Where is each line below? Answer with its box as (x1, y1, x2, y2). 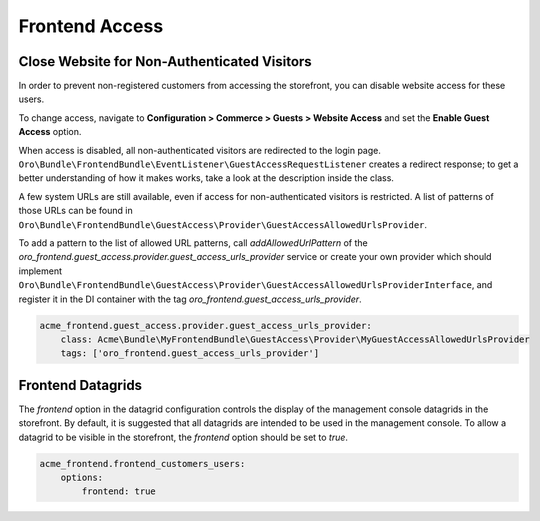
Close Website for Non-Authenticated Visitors (18, 53, 312, 70)
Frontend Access (18, 15, 164, 37)
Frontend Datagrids (18, 376, 143, 394)
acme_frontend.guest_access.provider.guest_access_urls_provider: (39, 320, 372, 331)
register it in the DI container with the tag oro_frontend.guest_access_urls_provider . (18, 293, 362, 305)
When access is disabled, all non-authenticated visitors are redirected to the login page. (18, 144, 382, 156)
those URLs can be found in (18, 205, 134, 217)
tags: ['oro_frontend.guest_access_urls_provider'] (60, 348, 320, 359)
